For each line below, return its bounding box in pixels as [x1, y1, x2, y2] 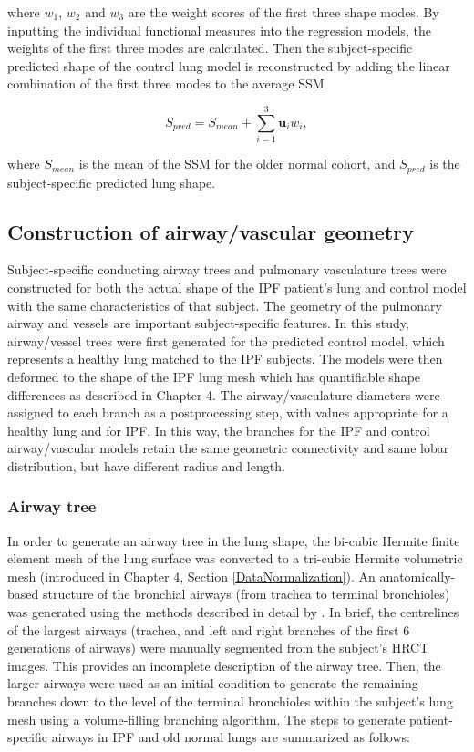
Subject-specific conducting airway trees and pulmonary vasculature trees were [7, 260, 447, 279]
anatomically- [379, 566, 456, 585]
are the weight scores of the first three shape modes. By [128, 3, 439, 21]
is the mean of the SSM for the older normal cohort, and [78, 154, 396, 173]
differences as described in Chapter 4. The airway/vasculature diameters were [7, 385, 440, 404]
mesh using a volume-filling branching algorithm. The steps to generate [7, 709, 406, 728]
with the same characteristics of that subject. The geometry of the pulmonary [7, 295, 442, 314]
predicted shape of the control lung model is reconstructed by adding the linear [7, 56, 450, 75]
